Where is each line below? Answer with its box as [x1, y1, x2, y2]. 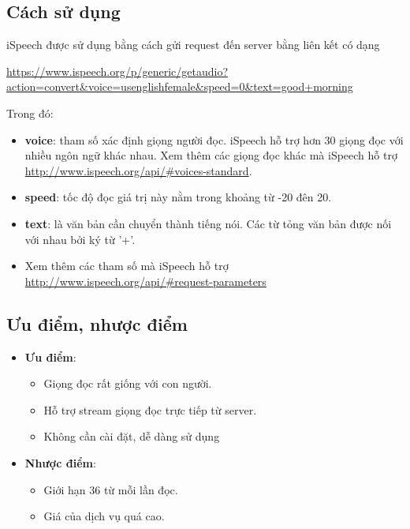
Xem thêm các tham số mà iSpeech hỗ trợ [24, 257, 229, 274]
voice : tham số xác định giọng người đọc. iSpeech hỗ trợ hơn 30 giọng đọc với [24, 131, 404, 148]
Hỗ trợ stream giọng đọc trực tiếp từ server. [43, 401, 257, 418]
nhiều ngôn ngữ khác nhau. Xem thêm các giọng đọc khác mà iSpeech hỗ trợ [24, 147, 397, 163]
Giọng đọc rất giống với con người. [43, 375, 212, 392]
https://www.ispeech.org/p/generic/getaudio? [6, 62, 229, 79]
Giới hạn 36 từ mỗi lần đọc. [43, 481, 178, 497]
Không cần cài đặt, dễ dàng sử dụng [43, 428, 220, 445]
